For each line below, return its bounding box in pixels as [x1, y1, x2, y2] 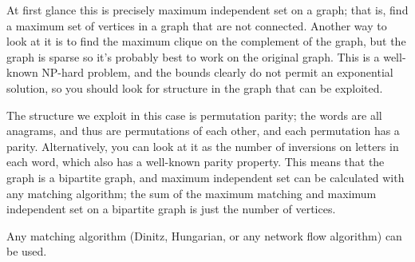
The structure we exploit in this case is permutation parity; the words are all [6, 106, 382, 123]
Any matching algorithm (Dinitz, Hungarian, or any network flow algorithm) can [6, 227, 402, 244]
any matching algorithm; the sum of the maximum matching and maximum [6, 185, 377, 201]
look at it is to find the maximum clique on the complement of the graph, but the [6, 33, 406, 50]
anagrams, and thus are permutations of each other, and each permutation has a [6, 122, 400, 139]
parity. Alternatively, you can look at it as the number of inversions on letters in [6, 137, 399, 154]
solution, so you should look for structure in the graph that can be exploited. [6, 79, 383, 96]
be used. [6, 243, 47, 260]
